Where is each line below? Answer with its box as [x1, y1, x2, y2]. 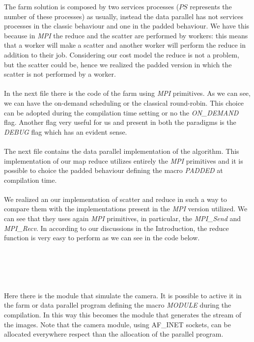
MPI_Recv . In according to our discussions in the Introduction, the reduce [4, 223, 229, 233]
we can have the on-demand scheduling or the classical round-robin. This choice [4, 97, 244, 108]
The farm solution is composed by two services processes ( [4, 1, 179, 11]
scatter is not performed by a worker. [4, 69, 116, 79]
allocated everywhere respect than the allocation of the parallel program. [4, 329, 224, 339]
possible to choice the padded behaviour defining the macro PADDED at [4, 165, 223, 175]
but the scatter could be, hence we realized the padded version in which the [4, 59, 232, 69]
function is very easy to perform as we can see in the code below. [4, 232, 200, 243]
